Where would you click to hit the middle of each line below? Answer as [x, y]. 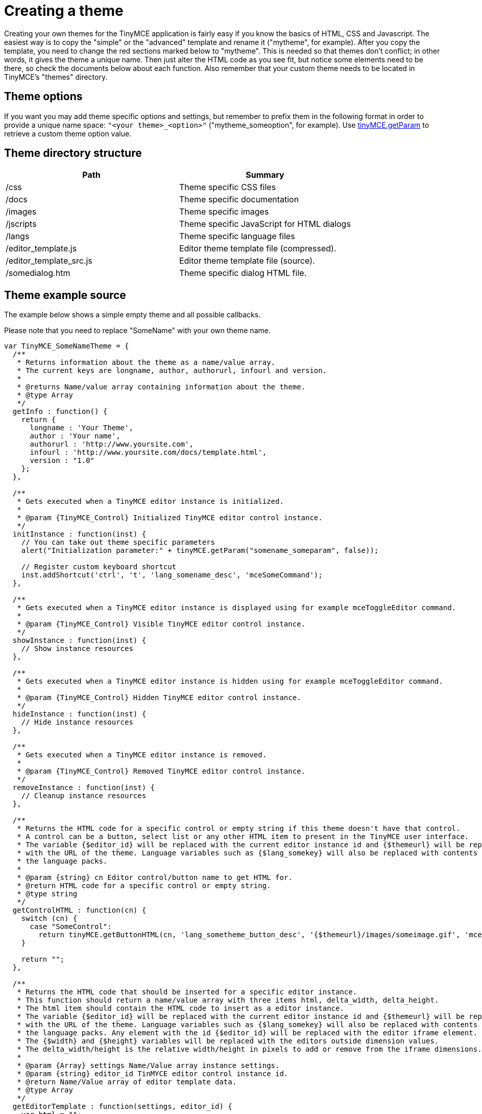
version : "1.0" [62, 461]
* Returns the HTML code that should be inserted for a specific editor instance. [187, 992]
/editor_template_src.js [49, 261]
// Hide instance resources [77, 722]
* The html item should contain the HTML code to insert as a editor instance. [180, 1008]
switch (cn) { [49, 919]
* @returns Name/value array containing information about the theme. [161, 387]
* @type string [47, 894]
